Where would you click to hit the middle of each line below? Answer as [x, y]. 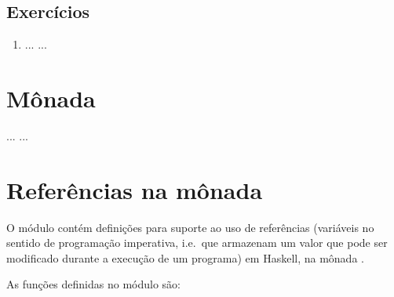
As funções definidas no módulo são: [93, 284]
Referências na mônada [135, 189]
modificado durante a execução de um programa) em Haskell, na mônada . [185, 257]
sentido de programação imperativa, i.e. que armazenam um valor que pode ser [197, 243]
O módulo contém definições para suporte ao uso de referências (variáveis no [190, 227]
